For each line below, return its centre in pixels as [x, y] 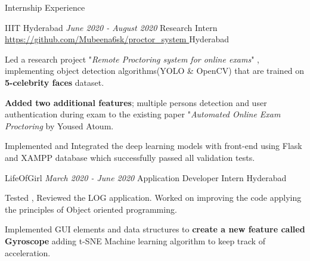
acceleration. [28, 252]
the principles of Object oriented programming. [91, 209]
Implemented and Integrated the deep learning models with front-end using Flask [154, 146]
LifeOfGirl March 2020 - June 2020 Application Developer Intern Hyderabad [146, 177]
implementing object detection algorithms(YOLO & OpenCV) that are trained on [155, 71]
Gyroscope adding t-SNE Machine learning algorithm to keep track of [135, 240]
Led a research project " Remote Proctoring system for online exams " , [132, 59]
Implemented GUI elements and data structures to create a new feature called [155, 229]
